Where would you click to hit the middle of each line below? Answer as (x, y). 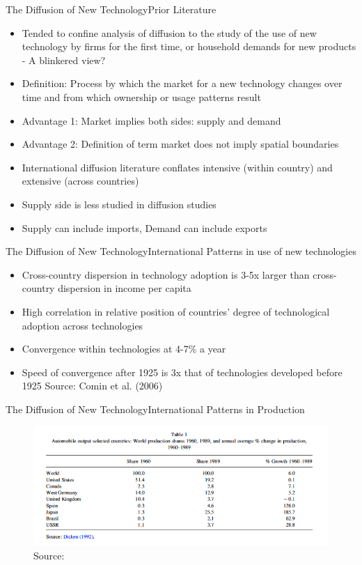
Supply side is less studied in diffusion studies (119, 204)
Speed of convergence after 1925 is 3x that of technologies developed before (182, 372)
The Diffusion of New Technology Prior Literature (111, 9)
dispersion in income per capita (125, 288)
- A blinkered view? (64, 60)
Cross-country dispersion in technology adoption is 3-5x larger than (166, 274)
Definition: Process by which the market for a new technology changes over (182, 83)
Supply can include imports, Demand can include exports (144, 227)
